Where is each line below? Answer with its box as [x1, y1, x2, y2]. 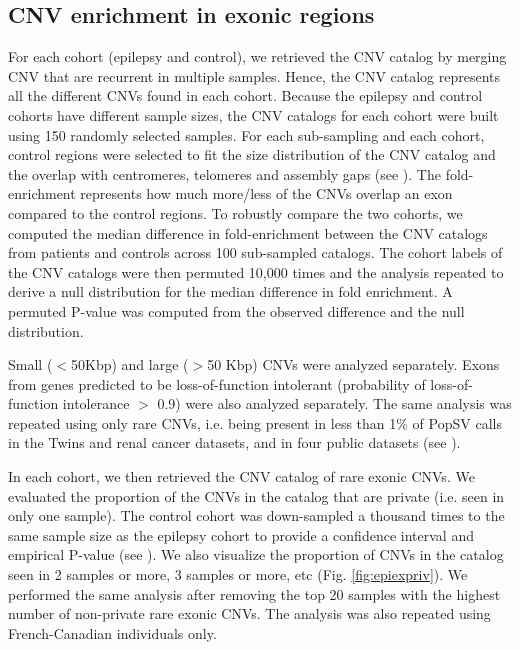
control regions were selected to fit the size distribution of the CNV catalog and [8, 144, 496, 165]
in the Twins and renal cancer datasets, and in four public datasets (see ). [8, 432, 461, 453]
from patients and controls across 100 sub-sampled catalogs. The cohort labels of [8, 242, 503, 263]
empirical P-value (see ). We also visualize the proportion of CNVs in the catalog [8, 544, 504, 565]
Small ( [8, 354, 53, 375]
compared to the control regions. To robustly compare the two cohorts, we [8, 202, 463, 223]
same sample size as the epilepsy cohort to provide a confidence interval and [8, 524, 474, 545]
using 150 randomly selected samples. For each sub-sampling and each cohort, [8, 124, 485, 145]
